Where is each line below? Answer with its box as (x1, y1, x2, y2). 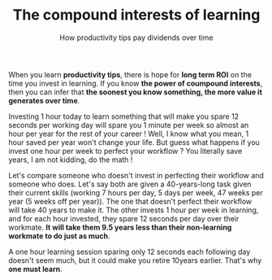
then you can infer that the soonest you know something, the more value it (8, 87, 262, 97)
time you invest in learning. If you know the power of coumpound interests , (8, 78, 263, 88)
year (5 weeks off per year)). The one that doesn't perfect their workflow (8, 196, 253, 206)
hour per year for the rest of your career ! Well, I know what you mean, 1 (8, 129, 249, 138)
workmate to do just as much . (8, 230, 111, 241)
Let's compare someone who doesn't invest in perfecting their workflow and (8, 170, 264, 180)
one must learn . (8, 264, 63, 273)
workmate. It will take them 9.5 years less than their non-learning (8, 222, 232, 232)
